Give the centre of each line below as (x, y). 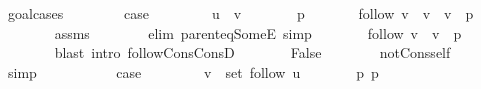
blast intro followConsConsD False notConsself (252, 52)
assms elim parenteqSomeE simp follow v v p (258, 32)
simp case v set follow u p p (193, 71)
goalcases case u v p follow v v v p (240, 13)
